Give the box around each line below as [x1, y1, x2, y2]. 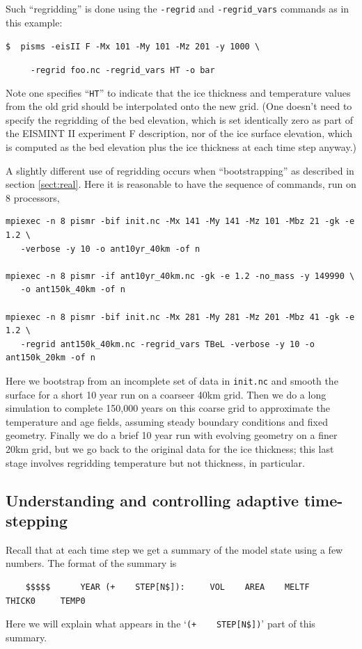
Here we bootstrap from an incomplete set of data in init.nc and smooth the [6, 373, 338, 387]
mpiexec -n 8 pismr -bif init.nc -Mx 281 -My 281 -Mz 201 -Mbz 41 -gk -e [6, 312, 355, 322]
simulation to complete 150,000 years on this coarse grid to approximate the [6, 401, 330, 415]
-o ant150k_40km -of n [20, 285, 125, 295]
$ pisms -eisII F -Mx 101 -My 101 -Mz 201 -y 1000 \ [6, 42, 260, 52]
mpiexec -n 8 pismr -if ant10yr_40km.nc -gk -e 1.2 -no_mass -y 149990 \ [6, 271, 355, 281]
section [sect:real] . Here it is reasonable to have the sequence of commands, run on [6, 177, 356, 191]
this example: [6, 15, 63, 29]
